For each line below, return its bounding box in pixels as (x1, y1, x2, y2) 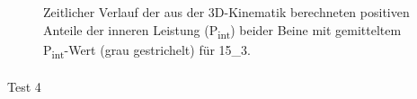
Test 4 (7, 77, 41, 96)
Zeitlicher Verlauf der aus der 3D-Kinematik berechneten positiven (43, 3, 410, 21)
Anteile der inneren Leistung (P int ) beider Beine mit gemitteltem (43, 20, 402, 41)
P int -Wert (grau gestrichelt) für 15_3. (43, 40, 252, 61)
